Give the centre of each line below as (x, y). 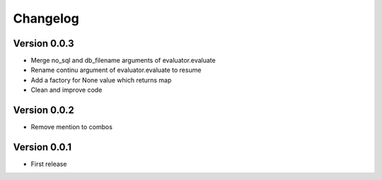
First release (49, 164)
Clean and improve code (66, 90)
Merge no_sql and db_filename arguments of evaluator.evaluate (123, 61)
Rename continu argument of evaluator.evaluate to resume (116, 70)
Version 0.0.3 (44, 43)
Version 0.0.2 (44, 110)
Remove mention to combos (72, 127)
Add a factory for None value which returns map (101, 80)
